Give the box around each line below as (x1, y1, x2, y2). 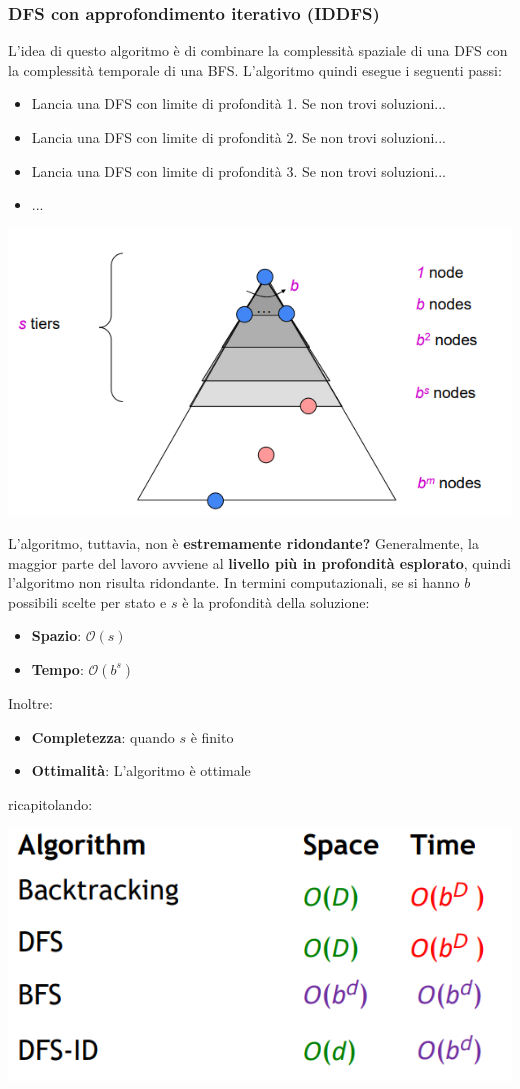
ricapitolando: (8, 793, 93, 814)
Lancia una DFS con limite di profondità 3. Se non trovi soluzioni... (31, 160, 446, 181)
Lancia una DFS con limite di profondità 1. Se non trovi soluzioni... (31, 93, 446, 114)
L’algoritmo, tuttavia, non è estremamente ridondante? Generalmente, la (8, 532, 479, 553)
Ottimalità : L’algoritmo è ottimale (31, 760, 251, 781)
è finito (190, 726, 234, 747)
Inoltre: (8, 692, 53, 713)
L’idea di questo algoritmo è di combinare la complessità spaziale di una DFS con (8, 40, 508, 61)
